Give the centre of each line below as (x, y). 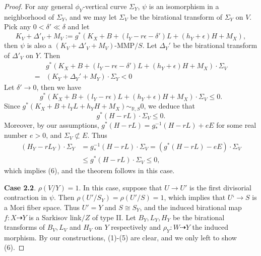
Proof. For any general (39, 6)
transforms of (25, 227)
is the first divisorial (220, 187)
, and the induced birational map (191, 207)
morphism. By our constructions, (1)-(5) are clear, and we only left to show (120, 237)
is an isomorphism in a (184, 6)
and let (79, 27)
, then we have (59, 87)
